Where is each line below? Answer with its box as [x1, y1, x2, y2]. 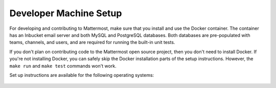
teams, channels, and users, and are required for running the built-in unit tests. [9, 39, 175, 46]
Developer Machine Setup [9, 8, 122, 19]
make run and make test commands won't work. [9, 63, 117, 69]
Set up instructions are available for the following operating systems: [9, 72, 154, 78]
